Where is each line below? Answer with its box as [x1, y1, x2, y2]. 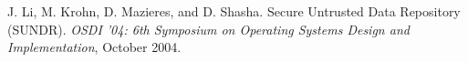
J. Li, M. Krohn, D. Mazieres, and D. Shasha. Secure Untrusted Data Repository [7, 2, 461, 20]
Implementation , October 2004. [7, 37, 182, 57]
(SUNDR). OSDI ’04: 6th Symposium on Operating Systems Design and [7, 19, 410, 38]
